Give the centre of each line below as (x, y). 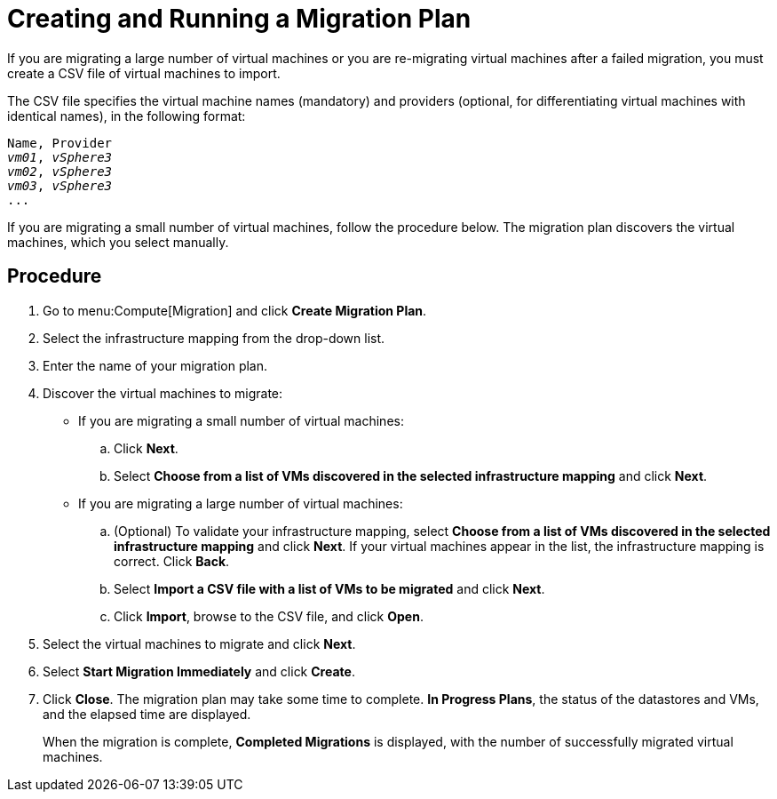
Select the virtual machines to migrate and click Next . (199, 643)
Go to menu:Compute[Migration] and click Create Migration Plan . (235, 310)
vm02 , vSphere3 (60, 171)
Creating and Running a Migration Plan (239, 19)
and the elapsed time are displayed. (147, 714)
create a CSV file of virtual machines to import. (144, 73)
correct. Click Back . (172, 561)
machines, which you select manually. (118, 242)
